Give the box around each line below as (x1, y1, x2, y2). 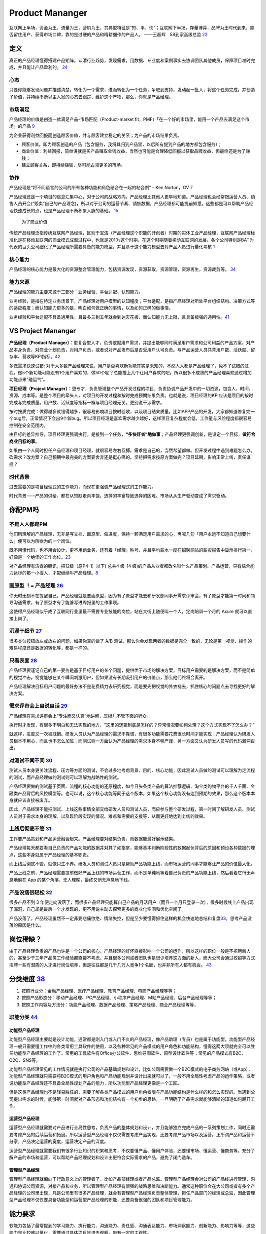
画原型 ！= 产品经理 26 (9, 582, 64, 589)
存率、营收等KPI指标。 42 (9, 353, 61, 360)
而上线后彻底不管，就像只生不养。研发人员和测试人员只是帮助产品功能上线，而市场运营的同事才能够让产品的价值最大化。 (9, 861, 255, 867)
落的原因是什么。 (9, 922, 44, 928)
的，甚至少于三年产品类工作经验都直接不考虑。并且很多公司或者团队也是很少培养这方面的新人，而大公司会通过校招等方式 (9, 955, 255, 961)
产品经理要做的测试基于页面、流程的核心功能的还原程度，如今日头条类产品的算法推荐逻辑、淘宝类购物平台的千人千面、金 (9, 783, 255, 789)
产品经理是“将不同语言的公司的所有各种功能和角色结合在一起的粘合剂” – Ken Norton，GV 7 (9, 185, 193, 191)
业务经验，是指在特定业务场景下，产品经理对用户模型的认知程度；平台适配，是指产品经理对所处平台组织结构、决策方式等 (9, 298, 255, 304)
